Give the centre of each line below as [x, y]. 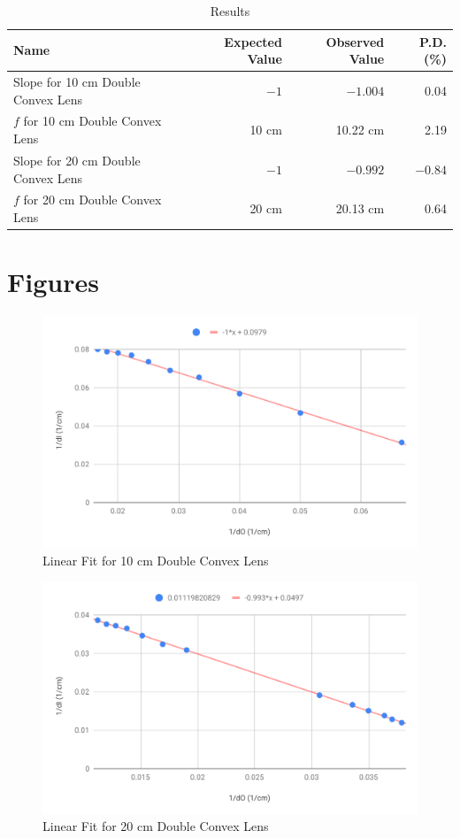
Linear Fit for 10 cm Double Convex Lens [156, 560]
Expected [253, 41]
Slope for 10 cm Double [77, 82]
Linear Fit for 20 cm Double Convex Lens [156, 826]
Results [230, 11]
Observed [355, 41]
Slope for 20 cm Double [77, 160]
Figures [53, 282]
